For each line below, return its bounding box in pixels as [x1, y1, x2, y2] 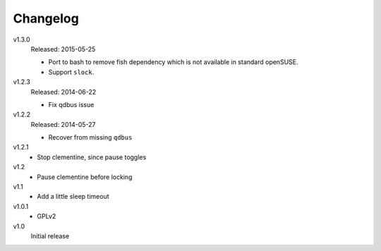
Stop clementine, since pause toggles [37, 152, 147, 161]
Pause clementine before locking [37, 173, 133, 181]
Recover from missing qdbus [48, 133, 133, 142]
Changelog [13, 11, 79, 26]
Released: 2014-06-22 [30, 87, 97, 96]
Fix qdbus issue [48, 100, 95, 109]
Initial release [30, 231, 70, 240]
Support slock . [48, 68, 95, 76]
